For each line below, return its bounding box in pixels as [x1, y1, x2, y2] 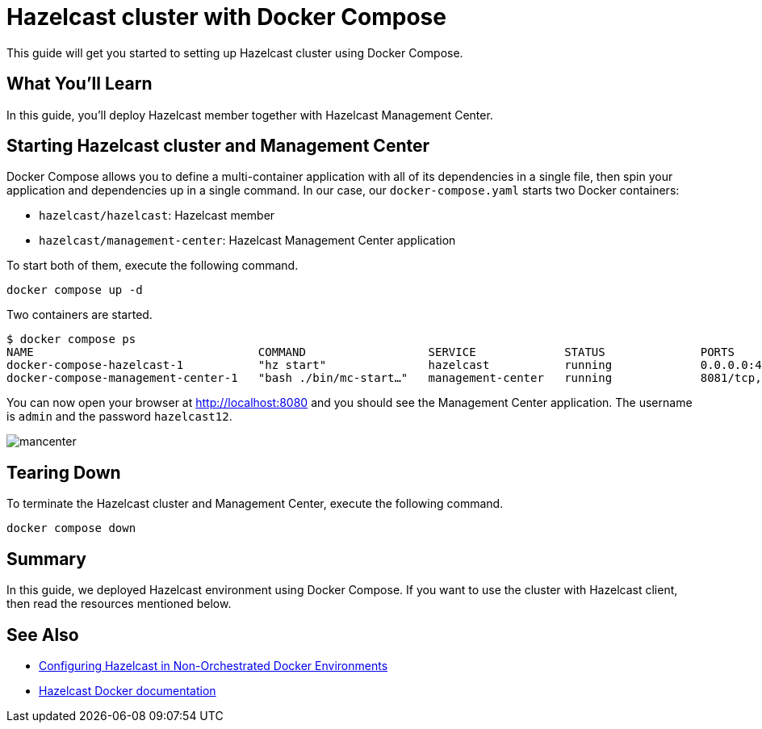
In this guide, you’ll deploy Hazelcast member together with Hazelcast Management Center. [6, 107, 493, 122]
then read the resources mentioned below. [6, 597, 232, 611]
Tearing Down [6, 462, 121, 483]
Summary [6, 548, 86, 569]
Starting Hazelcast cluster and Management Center [6, 136, 430, 157]
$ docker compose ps [6, 333, 136, 346]
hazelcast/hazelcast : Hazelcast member [39, 208, 275, 223]
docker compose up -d [6, 283, 143, 297]
